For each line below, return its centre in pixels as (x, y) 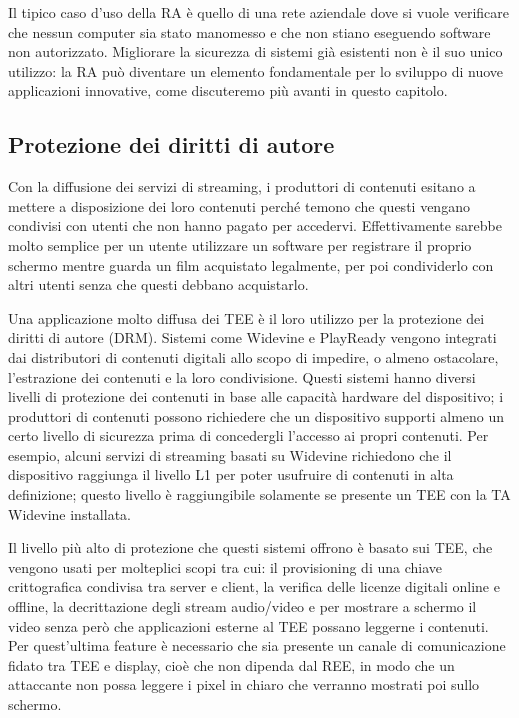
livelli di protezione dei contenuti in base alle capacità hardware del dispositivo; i (256, 396)
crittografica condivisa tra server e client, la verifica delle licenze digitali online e (254, 586)
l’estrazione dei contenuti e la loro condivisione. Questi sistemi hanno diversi (242, 376)
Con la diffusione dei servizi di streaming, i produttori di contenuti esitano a (242, 186)
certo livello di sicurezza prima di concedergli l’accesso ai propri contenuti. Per (248, 435)
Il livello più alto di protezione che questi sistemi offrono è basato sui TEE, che (250, 547)
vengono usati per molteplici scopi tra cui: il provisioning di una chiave (225, 566)
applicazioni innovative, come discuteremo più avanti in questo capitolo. (228, 90)
